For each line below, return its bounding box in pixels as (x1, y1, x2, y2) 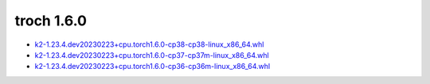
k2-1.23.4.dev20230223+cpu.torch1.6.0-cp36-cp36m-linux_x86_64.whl (34, 62, 271, 71)
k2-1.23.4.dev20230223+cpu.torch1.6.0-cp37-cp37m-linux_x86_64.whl (34, 50, 270, 59)
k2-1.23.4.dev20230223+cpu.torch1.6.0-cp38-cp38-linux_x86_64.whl (34, 40, 264, 49)
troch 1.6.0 (14, 12, 88, 29)
